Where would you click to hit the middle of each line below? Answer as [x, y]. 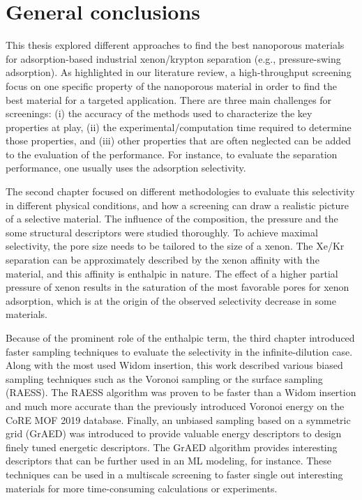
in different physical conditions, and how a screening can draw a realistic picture [178, 205]
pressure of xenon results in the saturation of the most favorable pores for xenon [178, 287]
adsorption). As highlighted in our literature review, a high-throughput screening [179, 72]
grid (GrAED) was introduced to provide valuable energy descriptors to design [174, 433]
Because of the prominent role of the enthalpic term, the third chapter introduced [180, 338]
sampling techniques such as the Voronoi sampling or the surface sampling [164, 378]
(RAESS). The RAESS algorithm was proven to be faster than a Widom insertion [181, 392]
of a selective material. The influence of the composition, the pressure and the [172, 219]
